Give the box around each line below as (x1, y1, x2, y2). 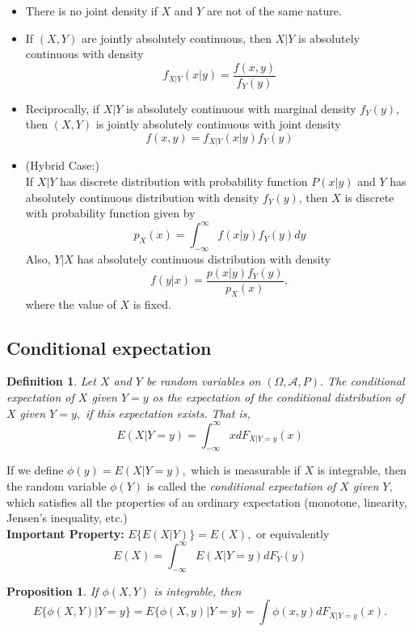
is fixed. (133, 295, 171, 312)
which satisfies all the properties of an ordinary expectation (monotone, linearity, (6, 493, 407, 510)
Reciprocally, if (25, 99, 100, 116)
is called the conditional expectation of (146, 478, 336, 495)
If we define (6, 461, 64, 478)
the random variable (6, 478, 107, 495)
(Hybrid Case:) (25, 157, 99, 174)
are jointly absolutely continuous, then (81, 29, 272, 46)
